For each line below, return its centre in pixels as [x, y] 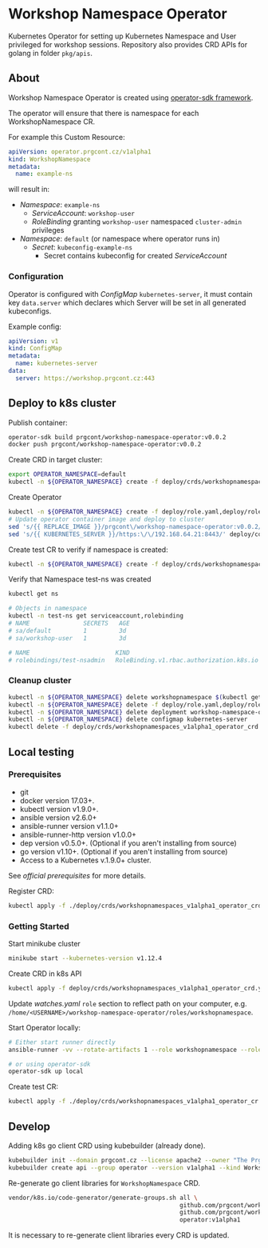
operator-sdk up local [46, 1072]
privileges [48, 230]
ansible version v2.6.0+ [58, 818]
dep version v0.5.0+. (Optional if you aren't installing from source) [128, 843]
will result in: [29, 190]
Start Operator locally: [45, 1027]
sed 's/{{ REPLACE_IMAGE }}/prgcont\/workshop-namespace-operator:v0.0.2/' [137, 526]
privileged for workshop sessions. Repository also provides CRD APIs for [128, 44]
